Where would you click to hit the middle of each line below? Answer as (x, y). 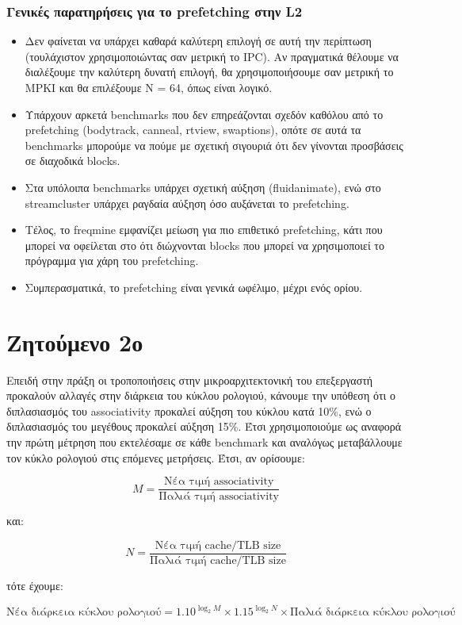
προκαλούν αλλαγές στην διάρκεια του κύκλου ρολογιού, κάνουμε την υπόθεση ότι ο (201, 395)
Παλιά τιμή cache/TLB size (218, 560)
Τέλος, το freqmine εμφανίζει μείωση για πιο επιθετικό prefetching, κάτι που (204, 230)
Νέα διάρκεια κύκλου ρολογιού (84, 613)
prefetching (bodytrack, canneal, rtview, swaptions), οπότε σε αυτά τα (193, 130)
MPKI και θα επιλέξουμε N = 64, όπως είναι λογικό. (149, 87)
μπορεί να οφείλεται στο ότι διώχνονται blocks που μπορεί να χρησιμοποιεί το (204, 245)
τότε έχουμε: (35, 585)
